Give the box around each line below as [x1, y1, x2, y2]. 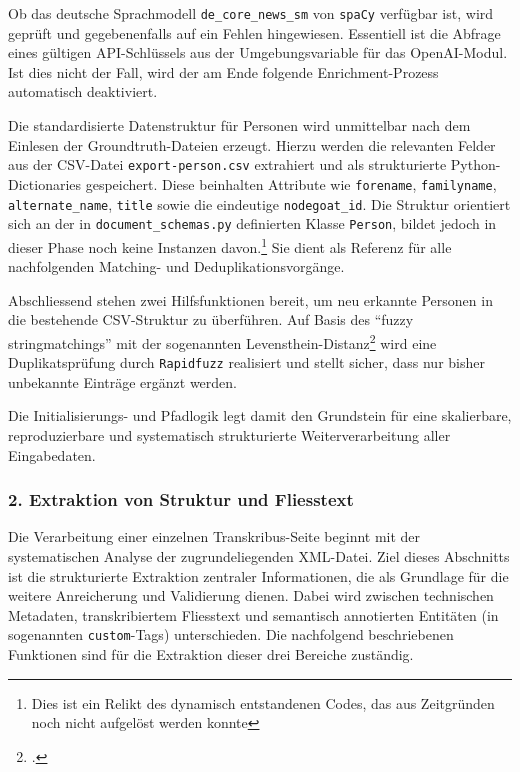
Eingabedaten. [8, 444, 96, 465]
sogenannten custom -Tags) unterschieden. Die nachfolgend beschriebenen [8, 624, 454, 645]
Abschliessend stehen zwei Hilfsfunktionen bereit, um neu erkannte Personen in [8, 289, 493, 310]
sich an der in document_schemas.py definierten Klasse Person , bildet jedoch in [8, 213, 497, 234]
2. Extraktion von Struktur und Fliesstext [8, 487, 354, 512]
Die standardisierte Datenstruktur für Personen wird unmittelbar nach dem [8, 115, 471, 136]
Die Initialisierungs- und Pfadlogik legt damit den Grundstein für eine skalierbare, [8, 405, 512, 426]
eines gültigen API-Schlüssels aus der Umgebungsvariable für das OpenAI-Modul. [8, 42, 508, 63]
